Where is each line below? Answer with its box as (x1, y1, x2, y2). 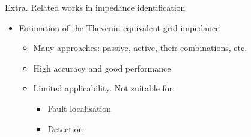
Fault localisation (47, 102, 112, 114)
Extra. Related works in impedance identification (5, 1, 186, 13)
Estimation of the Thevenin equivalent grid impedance (19, 21, 220, 34)
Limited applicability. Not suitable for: (33, 82, 175, 94)
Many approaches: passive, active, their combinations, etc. (33, 41, 247, 54)
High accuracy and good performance (33, 61, 171, 74)
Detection (47, 122, 83, 135)
